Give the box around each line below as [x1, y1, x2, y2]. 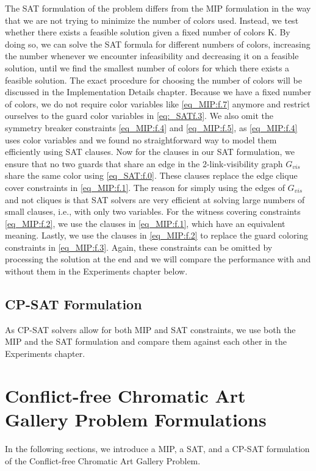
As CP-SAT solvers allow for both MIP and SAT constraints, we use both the [5, 323, 296, 336]
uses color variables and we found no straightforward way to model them [5, 133, 277, 146]
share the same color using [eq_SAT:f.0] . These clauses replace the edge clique [5, 169, 298, 182]
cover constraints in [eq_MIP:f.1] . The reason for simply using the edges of [5, 181, 285, 193]
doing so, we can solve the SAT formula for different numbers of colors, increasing [5, 37, 311, 50]
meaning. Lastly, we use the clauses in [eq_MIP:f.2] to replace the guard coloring [5, 229, 309, 242]
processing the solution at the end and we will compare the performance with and [5, 253, 311, 265]
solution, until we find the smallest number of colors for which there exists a [5, 61, 290, 74]
